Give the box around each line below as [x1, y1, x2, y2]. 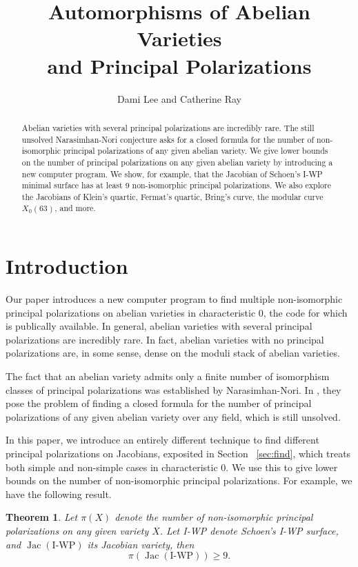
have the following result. [6, 486, 112, 501]
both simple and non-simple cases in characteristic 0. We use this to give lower [6, 459, 338, 474]
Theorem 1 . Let [6, 510, 78, 524]
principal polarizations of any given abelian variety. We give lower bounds [63, 145, 328, 157]
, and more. [54, 202, 96, 214]
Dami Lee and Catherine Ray [117, 91, 241, 106]
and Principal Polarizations [47, 51, 312, 79]
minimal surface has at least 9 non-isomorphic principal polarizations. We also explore [21, 179, 331, 191]
